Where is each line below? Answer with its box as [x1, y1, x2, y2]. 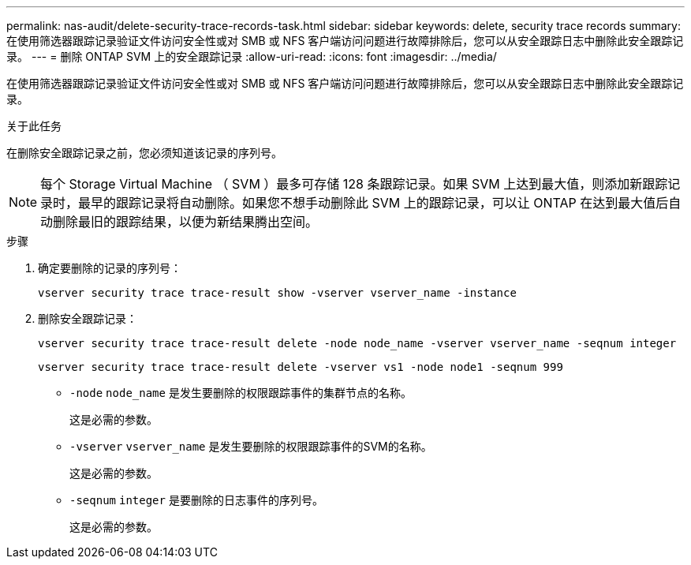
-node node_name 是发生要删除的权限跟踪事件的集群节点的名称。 [69, 386, 412, 399]
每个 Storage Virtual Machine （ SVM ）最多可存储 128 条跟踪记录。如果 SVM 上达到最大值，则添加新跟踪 [40, 176, 668, 192]
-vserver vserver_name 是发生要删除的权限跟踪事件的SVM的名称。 [69, 440, 432, 453]
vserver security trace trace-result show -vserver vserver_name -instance [38, 286, 517, 299]
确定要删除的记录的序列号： [38, 261, 181, 275]
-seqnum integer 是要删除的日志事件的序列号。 [69, 493, 323, 507]
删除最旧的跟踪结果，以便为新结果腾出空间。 [53, 214, 319, 230]
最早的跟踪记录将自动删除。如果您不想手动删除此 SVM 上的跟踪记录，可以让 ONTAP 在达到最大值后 [78, 195, 669, 211]
